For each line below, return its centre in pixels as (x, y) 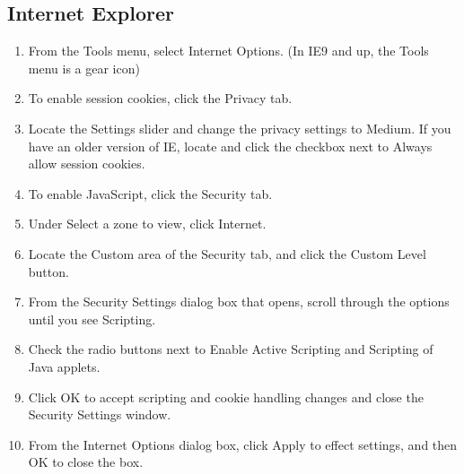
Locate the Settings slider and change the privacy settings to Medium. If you (240, 128)
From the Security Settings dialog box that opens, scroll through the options (239, 302)
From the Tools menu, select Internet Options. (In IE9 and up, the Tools (228, 51)
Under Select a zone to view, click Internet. (147, 224)
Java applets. (64, 366)
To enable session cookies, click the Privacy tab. (160, 98)
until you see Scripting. (92, 319)
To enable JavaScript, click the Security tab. (150, 193)
